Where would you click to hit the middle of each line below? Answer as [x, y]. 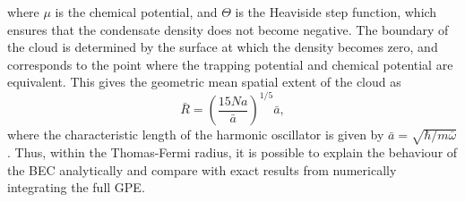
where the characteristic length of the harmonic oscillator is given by [196, 135]
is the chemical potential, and [136, 12]
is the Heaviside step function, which [336, 12]
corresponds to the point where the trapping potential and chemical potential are [230, 64]
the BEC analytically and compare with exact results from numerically [202, 169]
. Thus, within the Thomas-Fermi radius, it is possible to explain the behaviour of [232, 152]
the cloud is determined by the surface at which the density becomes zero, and [223, 47]
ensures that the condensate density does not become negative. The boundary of [228, 29]
